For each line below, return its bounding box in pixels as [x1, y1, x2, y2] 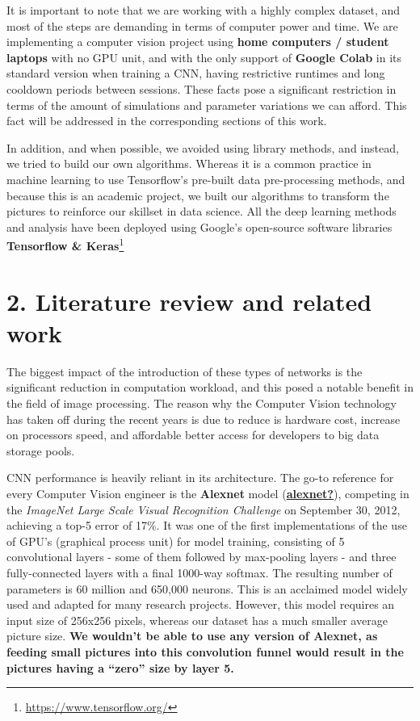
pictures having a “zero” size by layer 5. [6, 659, 234, 676]
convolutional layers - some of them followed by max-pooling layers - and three [6, 548, 397, 565]
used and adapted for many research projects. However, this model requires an [6, 596, 395, 613]
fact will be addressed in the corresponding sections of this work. [6, 112, 327, 129]
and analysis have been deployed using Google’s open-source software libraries [6, 218, 393, 235]
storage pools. [6, 442, 75, 459]
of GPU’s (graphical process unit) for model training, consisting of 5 [6, 532, 345, 549]
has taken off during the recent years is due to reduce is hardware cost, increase [6, 410, 401, 427]
